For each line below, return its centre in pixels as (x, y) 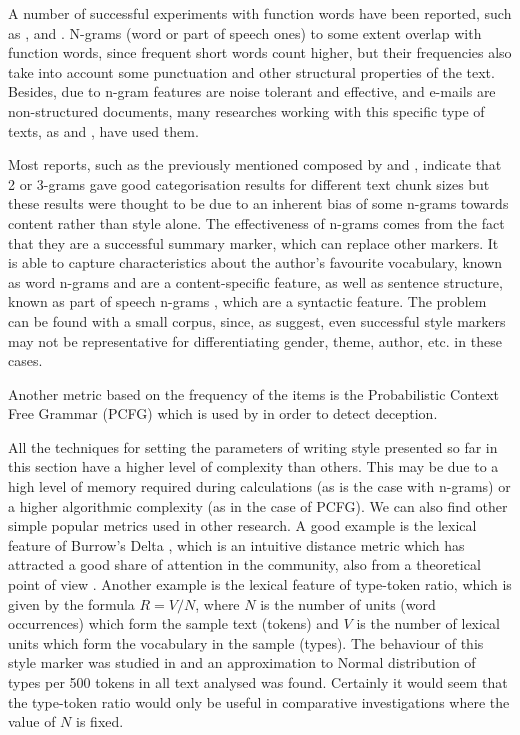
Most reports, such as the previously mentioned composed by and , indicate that (255, 164)
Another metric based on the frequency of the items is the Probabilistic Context (254, 393)
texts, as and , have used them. (103, 130)
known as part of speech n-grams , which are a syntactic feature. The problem (247, 301)
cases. (25, 360)
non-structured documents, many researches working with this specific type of (246, 110)
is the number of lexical (428, 623)
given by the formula (71, 603)
